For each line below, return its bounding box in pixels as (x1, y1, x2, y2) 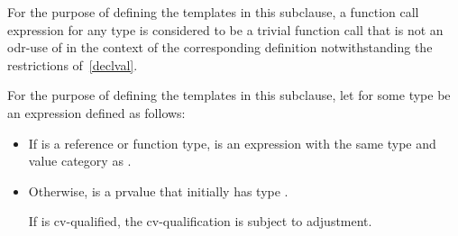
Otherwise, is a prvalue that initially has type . (28, 181, 289, 200)
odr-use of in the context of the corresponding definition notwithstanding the (7, 38, 433, 57)
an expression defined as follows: (7, 103, 186, 122)
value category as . (28, 151, 132, 170)
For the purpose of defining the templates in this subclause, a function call (7, 3, 419, 21)
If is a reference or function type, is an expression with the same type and (28, 133, 436, 152)
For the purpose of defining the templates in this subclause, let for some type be (7, 86, 451, 104)
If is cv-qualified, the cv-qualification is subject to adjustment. (28, 212, 372, 231)
